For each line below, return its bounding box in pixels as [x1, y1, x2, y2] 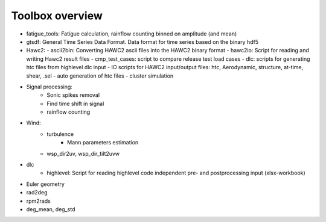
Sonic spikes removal [46, 91, 100, 99]
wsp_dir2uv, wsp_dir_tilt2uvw [46, 150, 120, 157]
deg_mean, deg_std [26, 205, 75, 213]
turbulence [46, 130, 74, 138]
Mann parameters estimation [67, 139, 139, 146]
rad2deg [26, 189, 48, 196]
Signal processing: [26, 83, 72, 90]
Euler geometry [26, 180, 65, 188]
